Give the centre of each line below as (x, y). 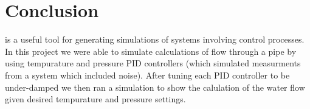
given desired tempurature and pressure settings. (95, 99)
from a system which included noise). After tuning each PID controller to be (147, 75)
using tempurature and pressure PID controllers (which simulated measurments (153, 63)
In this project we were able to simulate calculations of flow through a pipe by (151, 51)
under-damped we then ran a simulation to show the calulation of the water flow (155, 87)
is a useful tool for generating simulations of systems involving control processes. (155, 39)
